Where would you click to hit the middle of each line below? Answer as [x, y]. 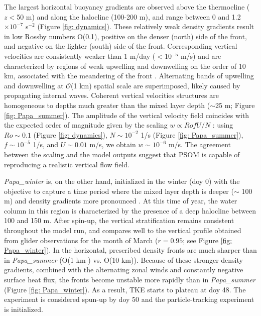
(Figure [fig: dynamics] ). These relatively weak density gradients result [146, 26]
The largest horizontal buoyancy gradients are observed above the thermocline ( [127, 7]
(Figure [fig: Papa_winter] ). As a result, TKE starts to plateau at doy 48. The [125, 289]
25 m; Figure [235, 105]
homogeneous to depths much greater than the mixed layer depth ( [107, 105]
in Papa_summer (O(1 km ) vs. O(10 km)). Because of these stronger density [123, 259]
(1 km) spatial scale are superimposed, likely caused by [156, 85]
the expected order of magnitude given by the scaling [86, 125]
